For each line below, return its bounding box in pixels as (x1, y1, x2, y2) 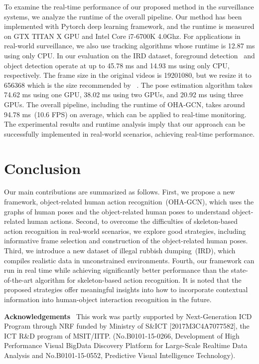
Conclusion (4, 158, 81, 178)
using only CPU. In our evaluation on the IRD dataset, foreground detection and (4, 50, 255, 60)
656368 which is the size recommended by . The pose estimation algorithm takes (4, 79, 253, 90)
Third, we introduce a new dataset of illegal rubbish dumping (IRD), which (4, 245, 236, 255)
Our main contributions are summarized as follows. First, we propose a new (4, 186, 235, 197)
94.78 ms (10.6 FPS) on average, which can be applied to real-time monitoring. (4, 109, 247, 119)
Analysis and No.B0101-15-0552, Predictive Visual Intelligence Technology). (4, 350, 236, 360)
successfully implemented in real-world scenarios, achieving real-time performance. (4, 128, 255, 139)
